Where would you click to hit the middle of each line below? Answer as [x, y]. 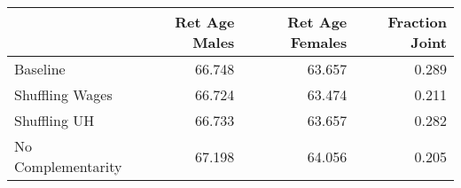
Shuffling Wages [63, 94]
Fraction [417, 22]
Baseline [40, 69]
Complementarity [68, 166]
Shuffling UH [55, 120]
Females [319, 42]
